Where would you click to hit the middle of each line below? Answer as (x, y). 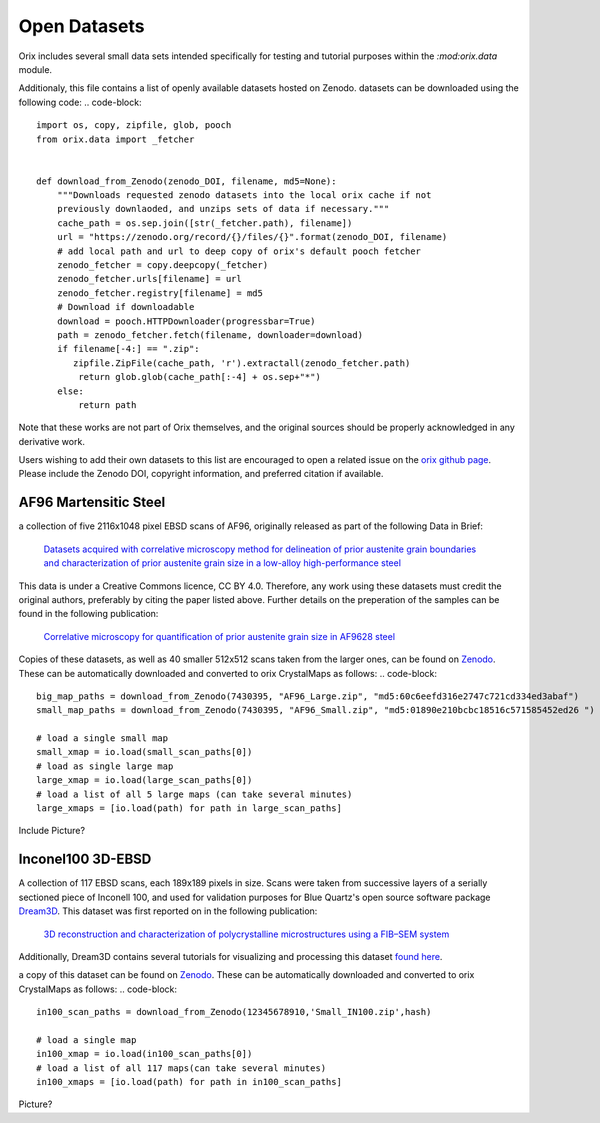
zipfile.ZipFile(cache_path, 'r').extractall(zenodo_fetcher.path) (242, 363)
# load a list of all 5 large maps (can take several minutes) (194, 794)
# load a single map (86, 1039)
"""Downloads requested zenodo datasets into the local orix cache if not (244, 195)
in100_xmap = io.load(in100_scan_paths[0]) (144, 1054)
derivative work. (51, 441)
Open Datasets (81, 26)
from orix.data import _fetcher (115, 139)
